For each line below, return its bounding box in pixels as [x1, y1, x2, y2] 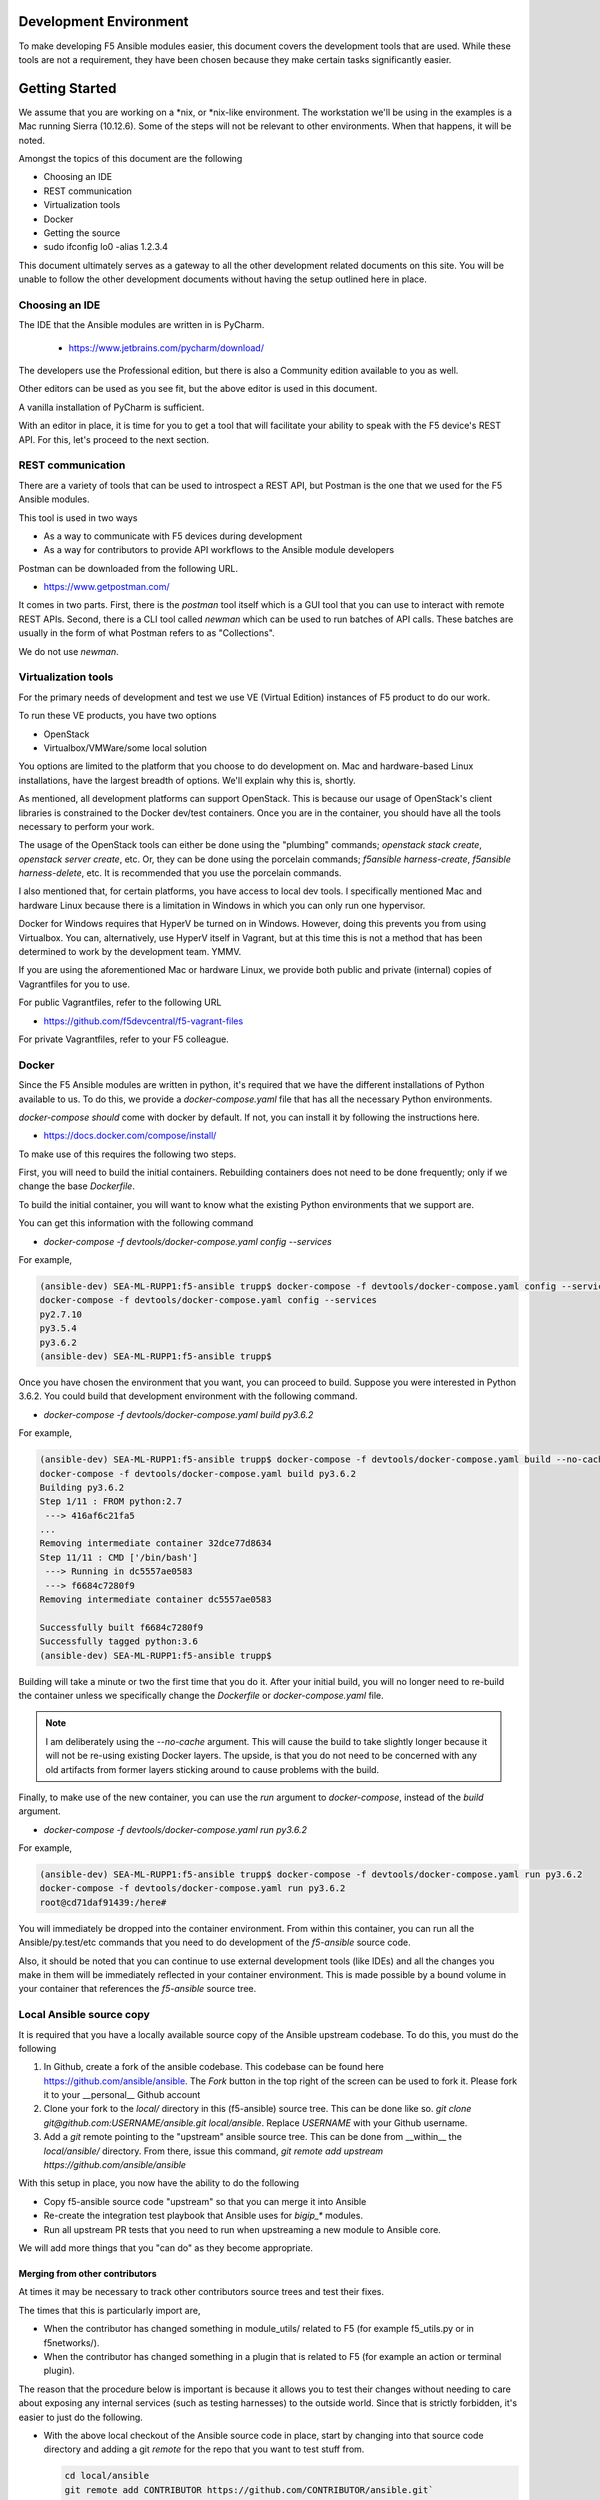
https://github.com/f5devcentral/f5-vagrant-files [43, 1015, 244, 1027]
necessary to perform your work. [18, 820, 155, 832]
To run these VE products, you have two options [18, 710, 217, 722]
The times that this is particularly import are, [18, 2304, 201, 2316]
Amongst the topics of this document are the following [18, 152, 243, 164]
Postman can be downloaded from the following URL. [18, 562, 239, 574]
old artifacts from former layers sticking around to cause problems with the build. [45, 1763, 380, 1775]
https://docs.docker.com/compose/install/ [43, 1130, 217, 1142]
